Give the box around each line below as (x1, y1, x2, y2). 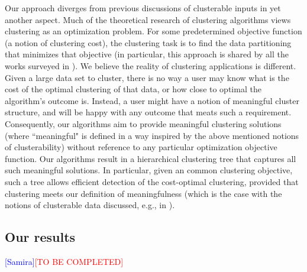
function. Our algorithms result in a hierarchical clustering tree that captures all (5, 152, 296, 164)
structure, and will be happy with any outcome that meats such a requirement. (5, 106, 292, 118)
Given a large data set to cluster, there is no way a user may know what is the (5, 71, 289, 83)
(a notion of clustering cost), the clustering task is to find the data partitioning (5, 36, 292, 48)
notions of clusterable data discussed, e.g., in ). (5, 199, 175, 211)
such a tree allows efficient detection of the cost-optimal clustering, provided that (5, 175, 299, 187)
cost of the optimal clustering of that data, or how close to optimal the (5, 83, 261, 95)
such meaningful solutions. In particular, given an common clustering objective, (5, 164, 293, 176)
